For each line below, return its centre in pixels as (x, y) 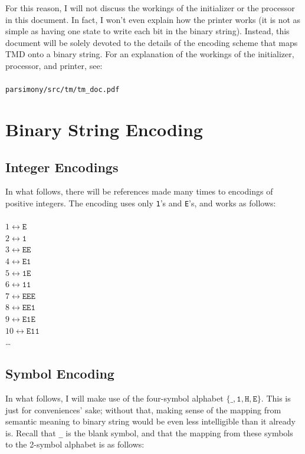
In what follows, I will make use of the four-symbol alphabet (114, 398)
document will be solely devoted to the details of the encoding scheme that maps (152, 42)
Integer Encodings (62, 167)
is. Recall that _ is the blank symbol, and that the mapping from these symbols (149, 432)
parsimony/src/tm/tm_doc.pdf (63, 90)
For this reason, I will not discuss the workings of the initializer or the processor (150, 8)
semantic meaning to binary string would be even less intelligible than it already (150, 421)
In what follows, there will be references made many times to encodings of (139, 191)
